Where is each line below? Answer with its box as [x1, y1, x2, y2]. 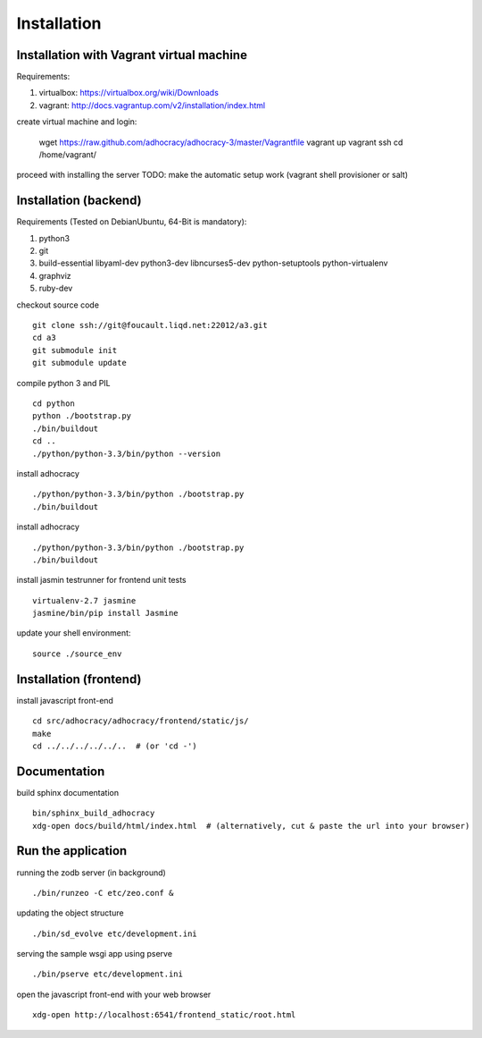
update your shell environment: [16, 628, 131, 638]
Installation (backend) [16, 193, 142, 208]
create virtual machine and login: [16, 116, 137, 127]
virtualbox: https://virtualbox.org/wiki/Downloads [38, 88, 219, 98]
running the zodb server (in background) [16, 867, 167, 878]
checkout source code [16, 300, 100, 310]
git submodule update [32, 358, 127, 368]
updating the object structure [16, 907, 124, 918]
